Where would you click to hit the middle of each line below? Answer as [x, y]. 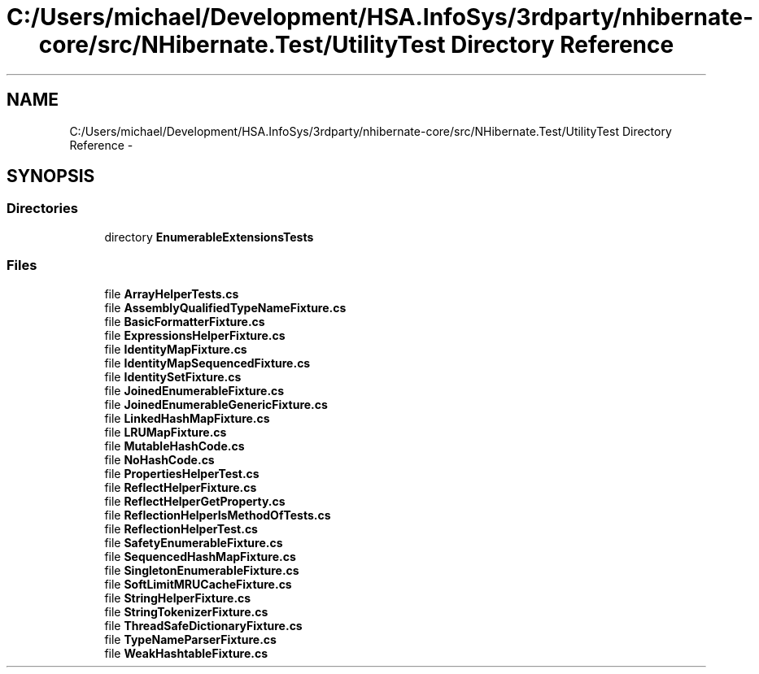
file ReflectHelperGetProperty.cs [195, 501]
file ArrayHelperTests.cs [172, 294]
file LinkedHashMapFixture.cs [187, 418]
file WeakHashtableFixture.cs [186, 653]
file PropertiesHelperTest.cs [182, 473]
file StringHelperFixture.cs [178, 598]
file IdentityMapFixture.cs [176, 349]
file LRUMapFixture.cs [166, 432]
